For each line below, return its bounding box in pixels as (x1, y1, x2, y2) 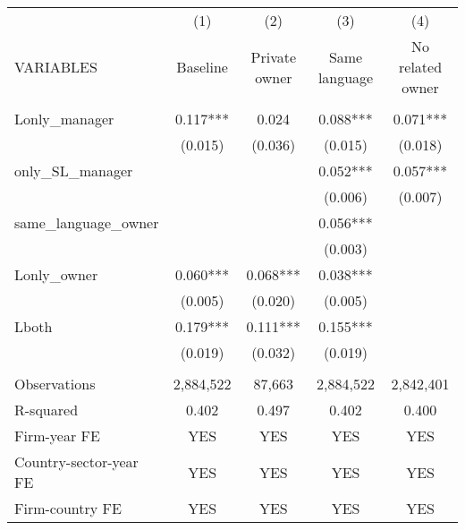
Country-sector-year (14, 451, 139, 472)
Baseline (176, 56, 228, 77)
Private (250, 46, 297, 67)
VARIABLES (14, 56, 97, 77)
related (399, 56, 443, 77)
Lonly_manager (14, 108, 114, 129)
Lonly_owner (14, 264, 98, 285)
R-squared (14, 399, 79, 420)
